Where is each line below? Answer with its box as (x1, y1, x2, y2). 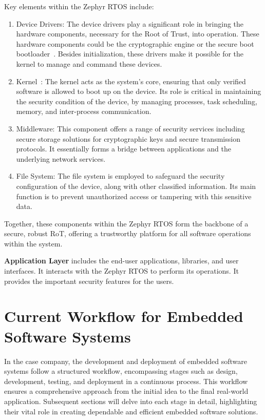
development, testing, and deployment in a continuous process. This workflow (4, 375, 248, 386)
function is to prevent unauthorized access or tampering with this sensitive (16, 190, 252, 201)
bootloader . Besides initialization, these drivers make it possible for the (16, 48, 244, 59)
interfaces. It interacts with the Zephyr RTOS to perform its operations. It (4, 265, 239, 276)
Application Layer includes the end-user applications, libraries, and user (4, 255, 239, 266)
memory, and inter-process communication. (16, 106, 152, 117)
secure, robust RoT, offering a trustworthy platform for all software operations (4, 228, 251, 239)
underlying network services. (16, 153, 106, 164)
